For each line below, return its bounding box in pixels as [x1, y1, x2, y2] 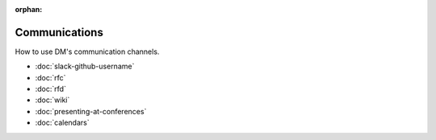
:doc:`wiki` [35, 95, 70, 105]
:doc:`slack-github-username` [35, 61, 135, 72]
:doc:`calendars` [35, 117, 90, 128]
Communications [15, 25, 104, 39]
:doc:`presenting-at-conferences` [35, 106, 147, 116]
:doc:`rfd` [35, 84, 66, 94]
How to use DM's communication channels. [15, 47, 160, 56]
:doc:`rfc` [35, 72, 66, 82]
